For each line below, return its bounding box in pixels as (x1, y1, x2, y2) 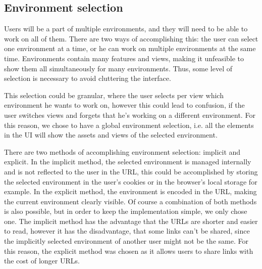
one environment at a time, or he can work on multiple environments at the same (4, 43, 256, 54)
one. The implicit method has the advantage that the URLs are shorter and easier (4, 215, 258, 226)
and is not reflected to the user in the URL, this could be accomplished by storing (4, 166, 258, 176)
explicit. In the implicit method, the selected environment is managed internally (4, 156, 251, 167)
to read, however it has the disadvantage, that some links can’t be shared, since (4, 226, 250, 236)
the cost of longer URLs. (4, 255, 80, 266)
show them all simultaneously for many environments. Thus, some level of (4, 63, 233, 73)
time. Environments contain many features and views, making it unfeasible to (4, 53, 244, 63)
